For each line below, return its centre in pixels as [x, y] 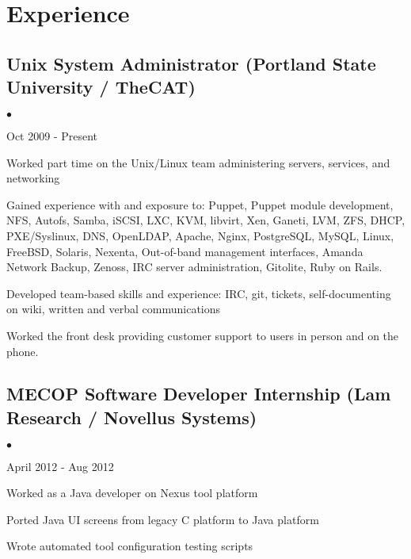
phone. [23, 351]
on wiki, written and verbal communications [114, 309]
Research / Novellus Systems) [132, 417]
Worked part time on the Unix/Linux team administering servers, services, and [198, 162]
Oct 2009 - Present [52, 135]
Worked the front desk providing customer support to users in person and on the [203, 335]
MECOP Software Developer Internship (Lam [199, 394]
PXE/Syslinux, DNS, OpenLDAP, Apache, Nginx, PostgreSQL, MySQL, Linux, [200, 235]
